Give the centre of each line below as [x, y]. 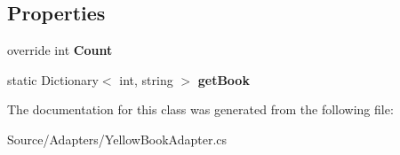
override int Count [60, 50]
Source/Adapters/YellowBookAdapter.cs [117, 139]
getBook [224, 79]
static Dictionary [53, 79]
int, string [146, 79]
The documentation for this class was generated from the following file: [200, 109]
